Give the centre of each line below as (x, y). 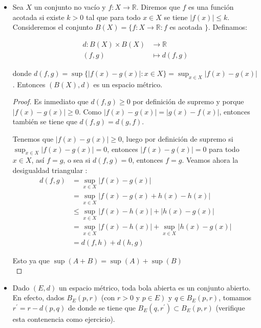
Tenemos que (33, 139)
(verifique (230, 307)
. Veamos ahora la (210, 160)
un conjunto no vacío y (70, 7)
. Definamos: (228, 27)
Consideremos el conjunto (53, 27)
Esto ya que (31, 260)
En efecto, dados (38, 297)
